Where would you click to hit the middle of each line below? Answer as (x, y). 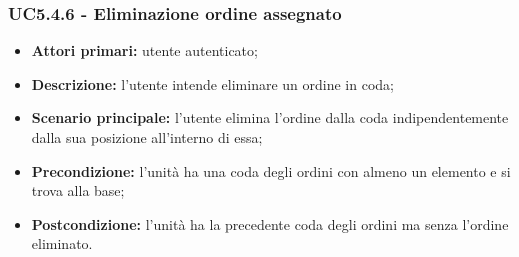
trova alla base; (78, 190)
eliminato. (62, 243)
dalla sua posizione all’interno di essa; (147, 137)
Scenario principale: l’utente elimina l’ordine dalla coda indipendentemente (270, 117)
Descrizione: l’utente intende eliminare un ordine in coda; (212, 83)
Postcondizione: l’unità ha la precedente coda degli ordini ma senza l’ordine (270, 223)
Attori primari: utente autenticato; (144, 50)
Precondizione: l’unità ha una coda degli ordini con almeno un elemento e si (271, 170)
